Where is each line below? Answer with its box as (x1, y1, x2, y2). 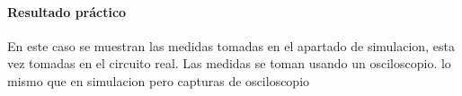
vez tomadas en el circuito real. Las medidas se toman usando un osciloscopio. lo (7, 54, 451, 73)
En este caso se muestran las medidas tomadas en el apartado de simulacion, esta (7, 36, 455, 55)
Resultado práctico (7, 2, 127, 21)
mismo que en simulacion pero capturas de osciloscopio (7, 71, 310, 90)
